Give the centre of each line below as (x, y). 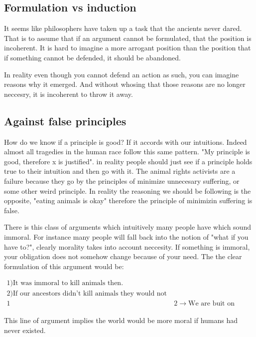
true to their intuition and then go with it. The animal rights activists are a (120, 171)
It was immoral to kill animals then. (68, 283)
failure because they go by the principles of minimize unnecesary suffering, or (122, 180)
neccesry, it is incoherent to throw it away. (68, 94)
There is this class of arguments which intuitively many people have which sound (128, 227)
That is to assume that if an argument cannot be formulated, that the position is (128, 38)
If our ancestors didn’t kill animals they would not (90, 294)
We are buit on (211, 304)
